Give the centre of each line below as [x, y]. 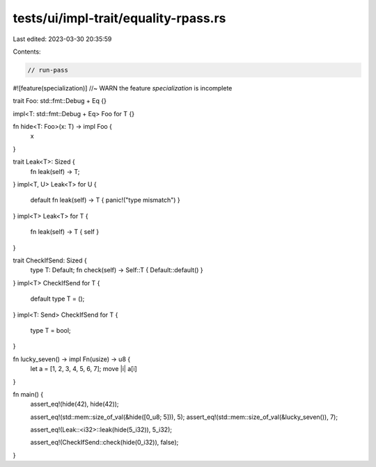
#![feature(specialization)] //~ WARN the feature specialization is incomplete [123, 88]
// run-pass [48, 70]
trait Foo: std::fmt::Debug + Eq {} [60, 101]
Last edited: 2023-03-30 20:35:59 [62, 39]
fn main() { [28, 394]
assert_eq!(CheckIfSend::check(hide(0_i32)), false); [104, 443]
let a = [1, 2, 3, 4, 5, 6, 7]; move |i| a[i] [84, 369]
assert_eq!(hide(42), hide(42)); [75, 404]
